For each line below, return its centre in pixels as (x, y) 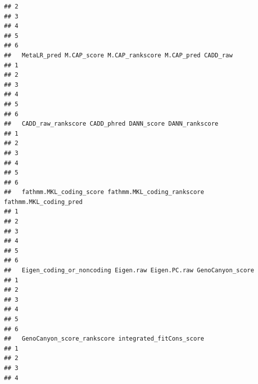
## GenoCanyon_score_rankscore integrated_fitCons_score (104, 339)
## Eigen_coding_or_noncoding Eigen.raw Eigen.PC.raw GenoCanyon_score (129, 271)
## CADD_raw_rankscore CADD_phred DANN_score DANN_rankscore (111, 124)
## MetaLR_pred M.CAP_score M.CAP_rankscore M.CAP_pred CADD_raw (119, 55)
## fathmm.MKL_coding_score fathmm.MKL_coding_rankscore (104, 192)
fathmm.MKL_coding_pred (43, 202)
